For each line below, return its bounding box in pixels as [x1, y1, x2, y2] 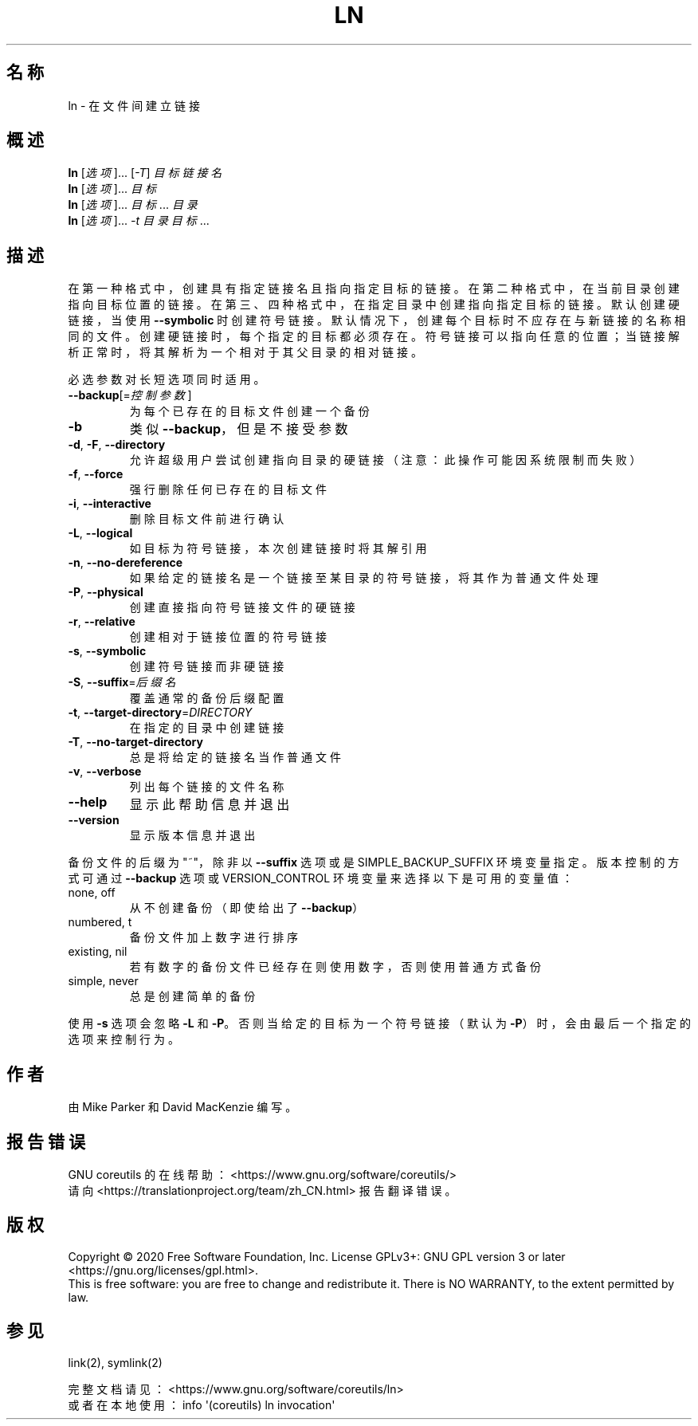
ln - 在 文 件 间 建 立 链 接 [68, 98, 200, 112]
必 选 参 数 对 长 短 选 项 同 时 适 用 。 [68, 372, 265, 387]
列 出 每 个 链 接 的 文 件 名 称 [129, 780, 284, 794]
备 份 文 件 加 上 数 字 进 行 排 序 [129, 930, 299, 945]
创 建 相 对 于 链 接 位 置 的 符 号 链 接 [129, 630, 327, 644]
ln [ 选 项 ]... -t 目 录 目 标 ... [68, 214, 210, 228]
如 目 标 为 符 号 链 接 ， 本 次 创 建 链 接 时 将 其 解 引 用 [129, 541, 427, 556]
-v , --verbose [68, 764, 142, 779]
